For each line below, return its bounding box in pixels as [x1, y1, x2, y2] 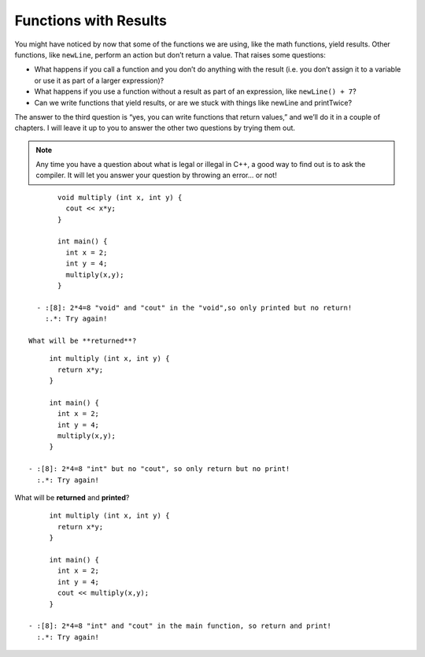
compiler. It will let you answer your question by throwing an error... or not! [35, 170, 277, 180]
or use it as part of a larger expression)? [34, 76, 164, 85]
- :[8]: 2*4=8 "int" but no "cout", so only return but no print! [28, 465, 290, 473]
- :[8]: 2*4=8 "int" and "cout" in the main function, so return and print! [28, 622, 332, 630]
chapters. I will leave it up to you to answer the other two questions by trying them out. [14, 123, 295, 133]
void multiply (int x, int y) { [57, 193, 183, 202]
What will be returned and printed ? [14, 493, 130, 502]
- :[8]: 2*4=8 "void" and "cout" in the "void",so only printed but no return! [36, 303, 353, 312]
